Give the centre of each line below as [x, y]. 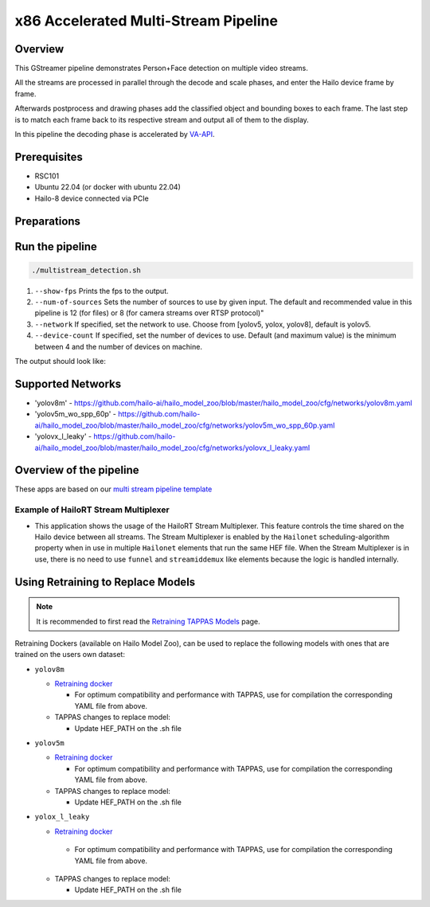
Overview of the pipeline [77, 470]
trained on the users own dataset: [70, 655]
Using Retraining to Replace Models [105, 582]
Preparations [48, 221]
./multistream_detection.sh [86, 270]
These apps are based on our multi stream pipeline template [113, 489]
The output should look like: [61, 362]
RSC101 [47, 176]
